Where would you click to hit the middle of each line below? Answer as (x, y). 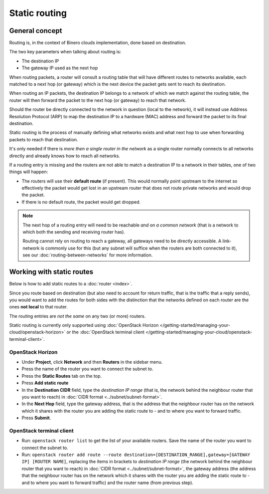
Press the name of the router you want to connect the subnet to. (88, 369)
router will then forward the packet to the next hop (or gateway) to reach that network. (98, 100)
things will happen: (29, 172)
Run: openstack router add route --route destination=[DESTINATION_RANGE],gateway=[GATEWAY (136, 455)
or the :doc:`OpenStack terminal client (105, 332)
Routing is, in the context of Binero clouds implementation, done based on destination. (98, 43)
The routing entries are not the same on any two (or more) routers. (77, 316)
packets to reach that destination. (44, 139)
